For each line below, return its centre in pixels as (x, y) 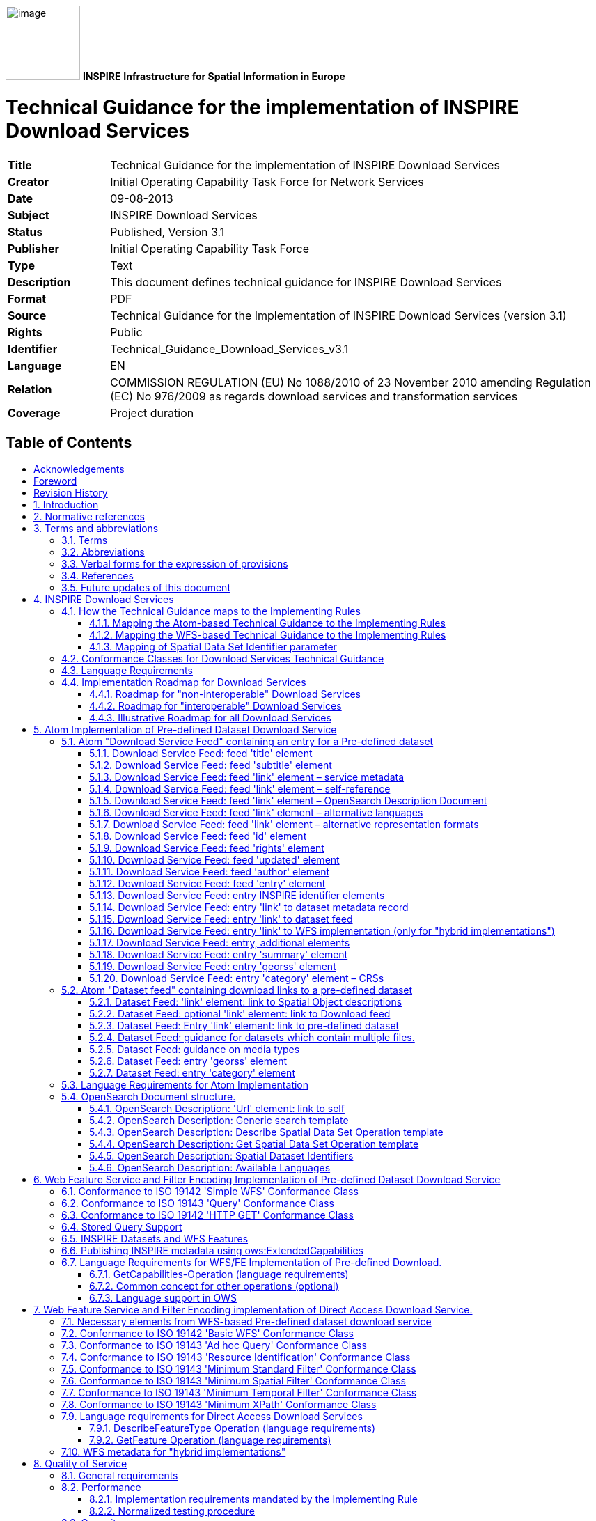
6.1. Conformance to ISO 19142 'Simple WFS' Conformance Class (210, 1192)
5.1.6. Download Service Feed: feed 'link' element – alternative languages (256, 813)
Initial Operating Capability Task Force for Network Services (267, 181)
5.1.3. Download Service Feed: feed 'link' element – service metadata (247, 777)
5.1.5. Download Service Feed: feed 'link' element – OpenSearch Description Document (288, 801)
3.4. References (97, 576)
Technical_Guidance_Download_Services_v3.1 (229, 349)
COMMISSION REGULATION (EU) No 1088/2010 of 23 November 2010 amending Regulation (351, 382)
